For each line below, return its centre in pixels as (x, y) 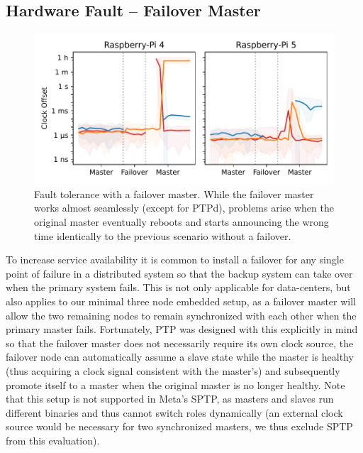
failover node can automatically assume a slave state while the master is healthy (180, 357)
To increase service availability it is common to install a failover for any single (175, 260)
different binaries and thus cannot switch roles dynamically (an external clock (174, 412)
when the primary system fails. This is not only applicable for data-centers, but (178, 287)
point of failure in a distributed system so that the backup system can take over (179, 273)
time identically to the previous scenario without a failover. (163, 235)
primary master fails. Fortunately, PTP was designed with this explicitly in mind (182, 329)
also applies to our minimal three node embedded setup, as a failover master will (181, 301)
